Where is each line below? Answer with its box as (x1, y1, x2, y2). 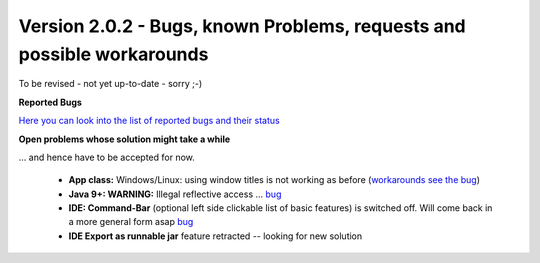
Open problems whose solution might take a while (18, 133, 231, 145)
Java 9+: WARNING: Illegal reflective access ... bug (68, 188, 282, 200)
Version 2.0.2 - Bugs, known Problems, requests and (18, 15, 466, 37)
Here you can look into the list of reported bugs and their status (18, 115, 280, 127)
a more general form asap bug (68, 216, 194, 228)
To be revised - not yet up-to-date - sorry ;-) (18, 78, 203, 90)
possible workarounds (18, 43, 209, 65)
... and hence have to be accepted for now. (18, 151, 195, 163)
